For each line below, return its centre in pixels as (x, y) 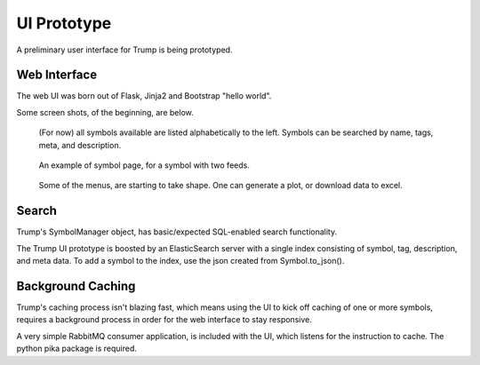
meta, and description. (80, 145)
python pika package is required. (77, 349)
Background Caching (76, 286)
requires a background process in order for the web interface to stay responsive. (164, 320)
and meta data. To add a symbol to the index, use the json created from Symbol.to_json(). (180, 261)
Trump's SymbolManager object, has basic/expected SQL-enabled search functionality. (177, 232)
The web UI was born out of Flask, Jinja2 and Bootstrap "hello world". (144, 96)
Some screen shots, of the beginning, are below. (105, 112)
